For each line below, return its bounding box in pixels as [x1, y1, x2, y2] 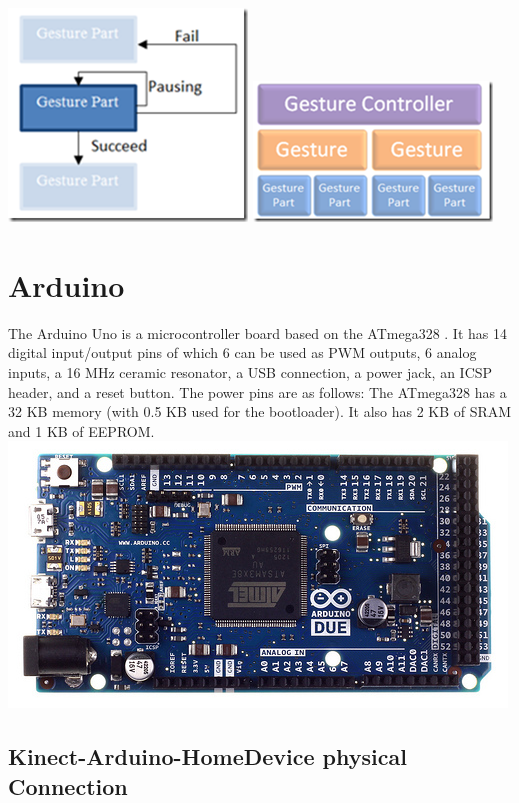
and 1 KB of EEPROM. [8, 420, 155, 441]
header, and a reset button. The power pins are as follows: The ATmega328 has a [8, 381, 507, 402]
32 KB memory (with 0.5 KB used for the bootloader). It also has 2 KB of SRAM [8, 401, 512, 422]
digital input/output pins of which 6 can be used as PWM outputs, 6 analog [8, 342, 477, 363]
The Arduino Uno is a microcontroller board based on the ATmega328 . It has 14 [8, 322, 507, 343]
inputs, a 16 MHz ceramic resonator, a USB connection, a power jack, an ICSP [8, 361, 493, 382]
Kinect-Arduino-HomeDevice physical [8, 741, 407, 772]
